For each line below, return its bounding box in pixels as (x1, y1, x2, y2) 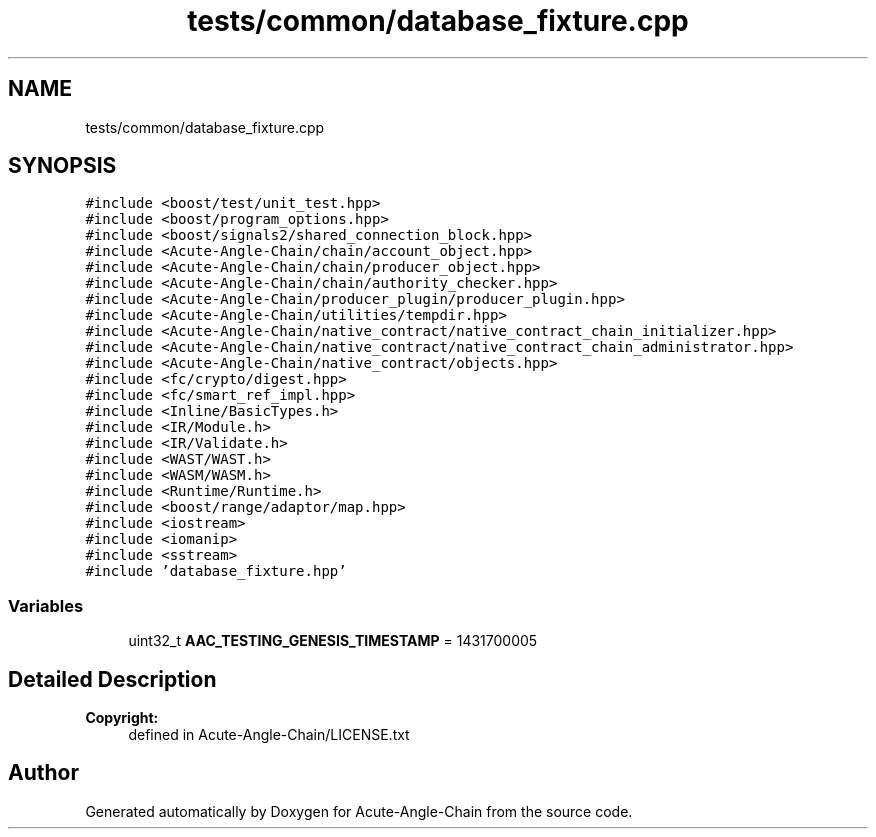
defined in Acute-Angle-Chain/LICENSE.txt (128, 726, 410, 744)
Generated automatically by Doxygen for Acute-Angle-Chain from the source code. (85, 802, 633, 820)
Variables (8, 595, 84, 616)
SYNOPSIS (8, 153, 117, 179)
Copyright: (85, 709, 159, 727)
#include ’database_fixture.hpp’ (85, 563, 347, 580)
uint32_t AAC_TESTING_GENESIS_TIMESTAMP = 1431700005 (128, 632, 538, 650)
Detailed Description (8, 666, 217, 692)
